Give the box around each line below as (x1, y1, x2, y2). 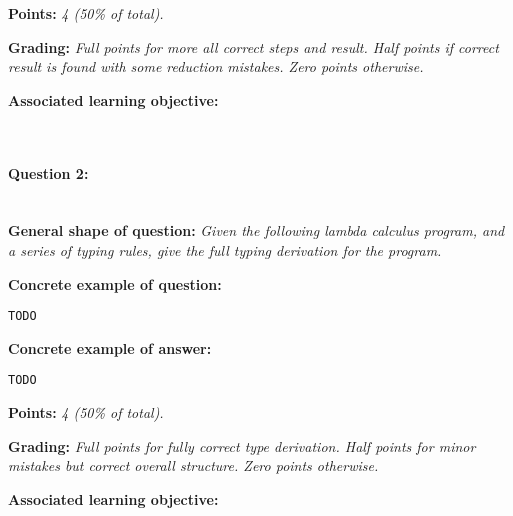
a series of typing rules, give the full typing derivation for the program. (8, 239, 442, 260)
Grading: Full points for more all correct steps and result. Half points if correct (8, 36, 499, 57)
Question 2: (8, 162, 89, 183)
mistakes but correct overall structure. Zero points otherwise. (8, 455, 379, 476)
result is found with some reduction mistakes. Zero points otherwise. (8, 56, 424, 77)
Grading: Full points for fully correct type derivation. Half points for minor (8, 435, 476, 456)
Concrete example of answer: (8, 337, 212, 358)
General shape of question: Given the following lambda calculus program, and (8, 220, 505, 241)
